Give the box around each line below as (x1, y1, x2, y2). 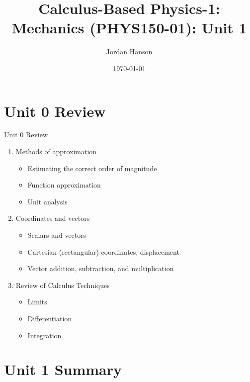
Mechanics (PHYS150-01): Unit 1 (11, 17, 247, 38)
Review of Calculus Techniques (15, 280, 110, 290)
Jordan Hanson (106, 46, 153, 57)
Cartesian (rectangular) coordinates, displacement (27, 246, 179, 257)
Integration (27, 330, 62, 340)
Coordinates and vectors (15, 213, 90, 223)
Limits (27, 296, 47, 307)
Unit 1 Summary (4, 359, 122, 380)
